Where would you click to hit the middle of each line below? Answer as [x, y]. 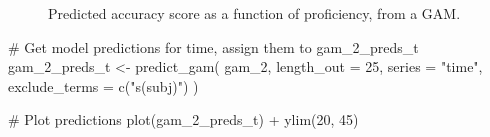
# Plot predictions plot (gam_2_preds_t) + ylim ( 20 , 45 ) [183, 119]
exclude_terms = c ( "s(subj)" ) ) [103, 85]
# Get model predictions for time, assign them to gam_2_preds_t [213, 46]
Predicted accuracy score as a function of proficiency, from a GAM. [254, 13]
